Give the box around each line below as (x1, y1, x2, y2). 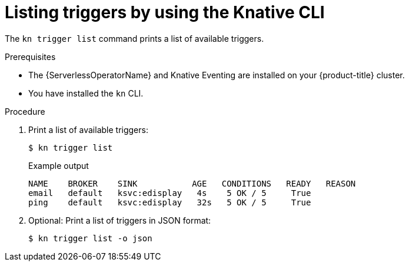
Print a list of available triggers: (28, 124, 148, 135)
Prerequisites (5, 51, 56, 62)
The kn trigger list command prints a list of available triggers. (5, 33, 264, 44)
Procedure (5, 106, 45, 117)
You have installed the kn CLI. (28, 88, 144, 98)
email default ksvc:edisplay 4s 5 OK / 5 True (28, 188, 311, 198)
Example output (28, 160, 89, 171)
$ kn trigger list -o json (28, 233, 152, 243)
